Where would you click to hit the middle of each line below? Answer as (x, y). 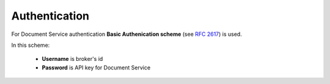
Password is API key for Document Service (96, 68)
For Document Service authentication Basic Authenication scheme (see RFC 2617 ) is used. (127, 34)
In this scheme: (31, 45)
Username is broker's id (72, 59)
